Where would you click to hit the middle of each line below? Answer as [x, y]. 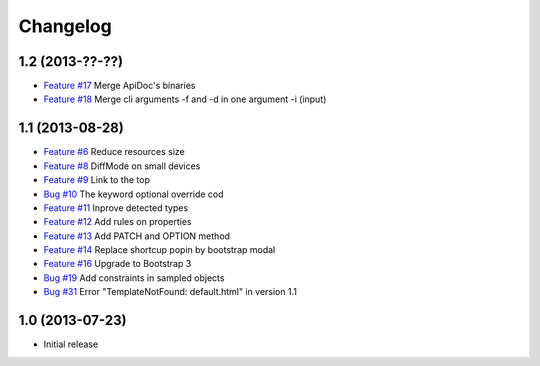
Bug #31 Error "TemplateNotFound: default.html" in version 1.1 [170, 292]
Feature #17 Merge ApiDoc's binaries [119, 86]
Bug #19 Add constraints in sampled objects [134, 277]
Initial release [71, 344]
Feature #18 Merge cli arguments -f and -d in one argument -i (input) [185, 99]
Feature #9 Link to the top [96, 180]
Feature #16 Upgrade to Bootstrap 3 [117, 264]
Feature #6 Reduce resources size [114, 152]
